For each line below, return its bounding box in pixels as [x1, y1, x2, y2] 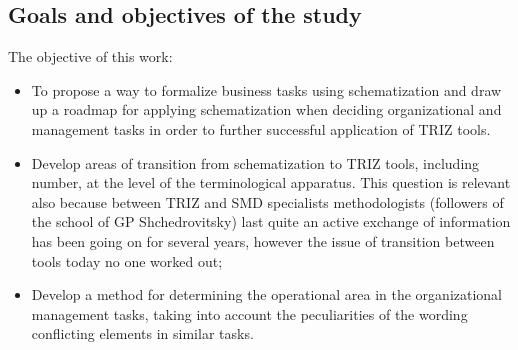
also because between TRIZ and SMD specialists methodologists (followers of [31, 191, 504, 212]
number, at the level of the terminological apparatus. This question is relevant [31, 172, 511, 193]
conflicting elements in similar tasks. [31, 323, 254, 344]
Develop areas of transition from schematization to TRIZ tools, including [31, 152, 480, 173]
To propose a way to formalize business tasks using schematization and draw [31, 79, 502, 100]
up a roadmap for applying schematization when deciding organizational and [31, 99, 502, 120]
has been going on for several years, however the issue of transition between [31, 230, 495, 251]
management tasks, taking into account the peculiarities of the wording [31, 303, 468, 324]
